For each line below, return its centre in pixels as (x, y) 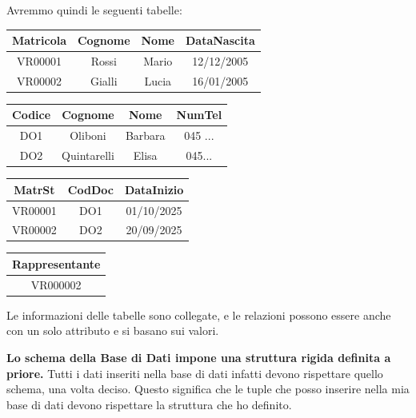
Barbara (145, 135)
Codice (32, 115)
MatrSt (34, 189)
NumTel (199, 115)
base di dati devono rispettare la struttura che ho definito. (149, 404)
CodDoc (90, 189)
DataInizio (154, 189)
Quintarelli (88, 155)
